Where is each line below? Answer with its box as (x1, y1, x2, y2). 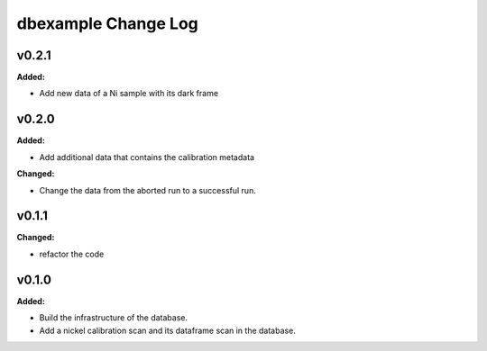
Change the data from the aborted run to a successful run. (39, 184, 256, 195)
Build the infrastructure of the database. (39, 312, 188, 323)
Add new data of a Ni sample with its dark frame (39, 88, 219, 99)
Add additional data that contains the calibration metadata (39, 151, 255, 162)
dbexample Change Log (16, 13, 198, 33)
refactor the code (39, 248, 105, 259)
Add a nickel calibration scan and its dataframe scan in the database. (39, 325, 297, 336)
